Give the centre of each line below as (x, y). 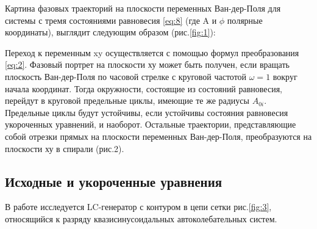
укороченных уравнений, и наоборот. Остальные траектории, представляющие (151, 124)
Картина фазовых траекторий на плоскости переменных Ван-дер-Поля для (143, 8)
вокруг (285, 76)
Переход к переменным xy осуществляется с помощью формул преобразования (152, 52)
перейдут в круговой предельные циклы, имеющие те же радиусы (127, 100)
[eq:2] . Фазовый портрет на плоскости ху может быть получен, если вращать (147, 64)
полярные (245, 20)
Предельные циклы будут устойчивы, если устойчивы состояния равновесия (147, 112)
